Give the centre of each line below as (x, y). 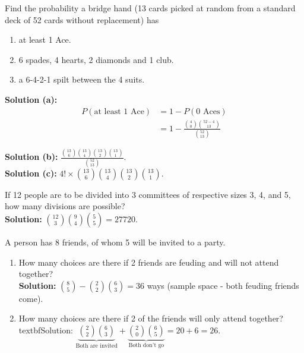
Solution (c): (31, 173)
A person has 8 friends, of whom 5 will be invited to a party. (115, 242)
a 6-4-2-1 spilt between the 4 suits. (82, 79)
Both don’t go (146, 345)
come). (31, 298)
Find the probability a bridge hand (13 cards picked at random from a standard (150, 8)
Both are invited (96, 346)
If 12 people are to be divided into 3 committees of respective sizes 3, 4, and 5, (148, 194)
